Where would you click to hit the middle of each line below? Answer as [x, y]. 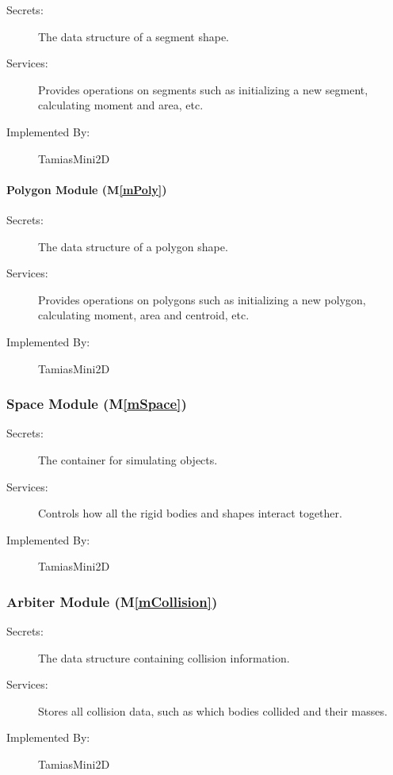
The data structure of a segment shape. [134, 36]
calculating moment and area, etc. [121, 105]
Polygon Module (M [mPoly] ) [87, 189]
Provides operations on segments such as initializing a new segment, [203, 89]
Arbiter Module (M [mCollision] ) [112, 601]
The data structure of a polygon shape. [133, 246]
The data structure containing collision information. [164, 657]
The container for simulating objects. [128, 459]
